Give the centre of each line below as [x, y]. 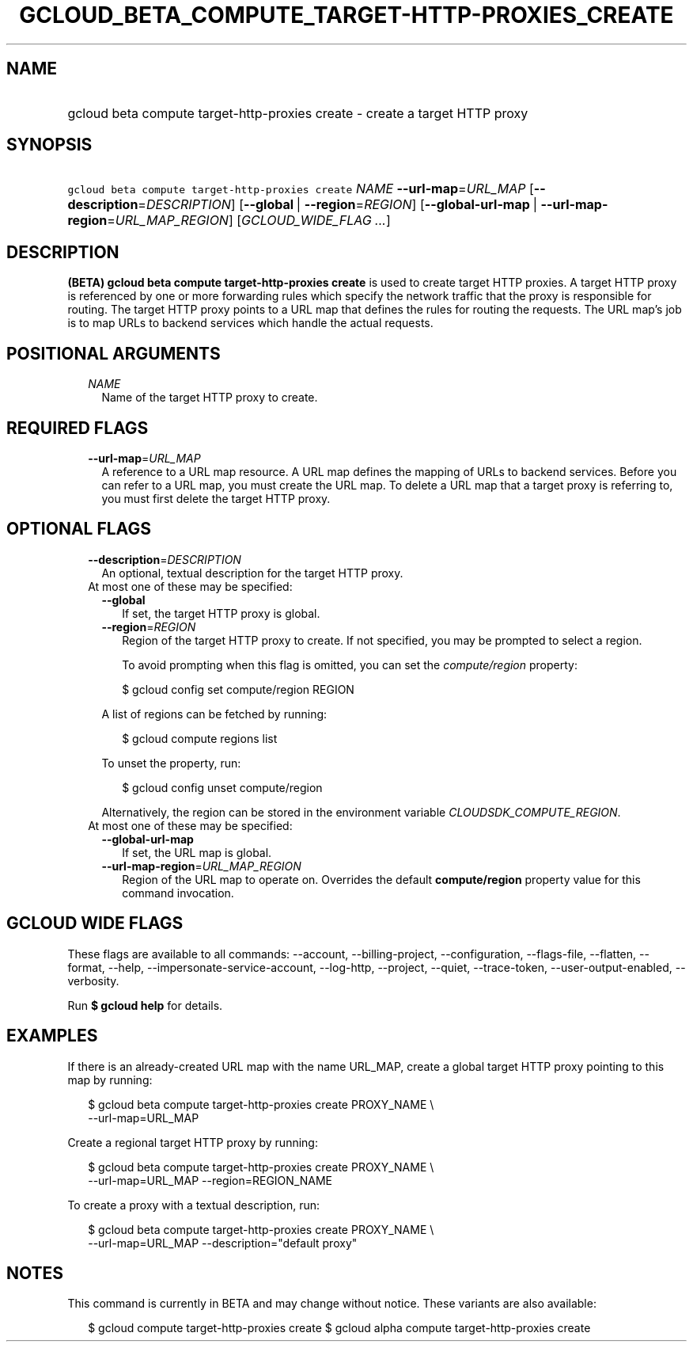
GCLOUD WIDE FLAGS [95, 923]
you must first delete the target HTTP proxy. [216, 498]
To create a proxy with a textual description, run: [193, 1205]
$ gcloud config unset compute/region [222, 787]
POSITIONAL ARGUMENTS [114, 353]
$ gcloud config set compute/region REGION [238, 689]
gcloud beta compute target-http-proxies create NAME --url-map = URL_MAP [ [301, 189]
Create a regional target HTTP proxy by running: [193, 1142]
